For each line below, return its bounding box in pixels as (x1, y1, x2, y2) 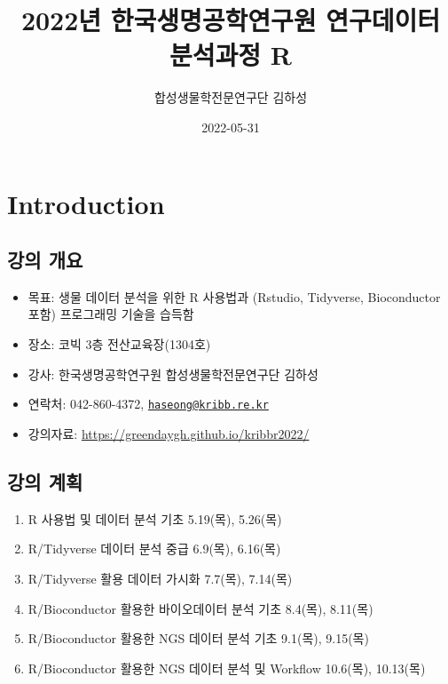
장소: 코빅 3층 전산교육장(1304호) (28, 335, 211, 354)
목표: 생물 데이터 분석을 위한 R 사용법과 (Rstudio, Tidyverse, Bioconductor (28, 287, 441, 306)
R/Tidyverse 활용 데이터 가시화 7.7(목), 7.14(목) (28, 569, 293, 587)
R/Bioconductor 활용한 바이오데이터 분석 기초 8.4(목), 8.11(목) (28, 599, 373, 617)
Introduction (7, 185, 165, 221)
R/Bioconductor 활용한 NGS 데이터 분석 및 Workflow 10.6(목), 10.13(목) (28, 658, 426, 677)
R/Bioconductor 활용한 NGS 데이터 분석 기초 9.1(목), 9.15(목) (28, 629, 369, 648)
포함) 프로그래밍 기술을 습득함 (28, 305, 194, 323)
